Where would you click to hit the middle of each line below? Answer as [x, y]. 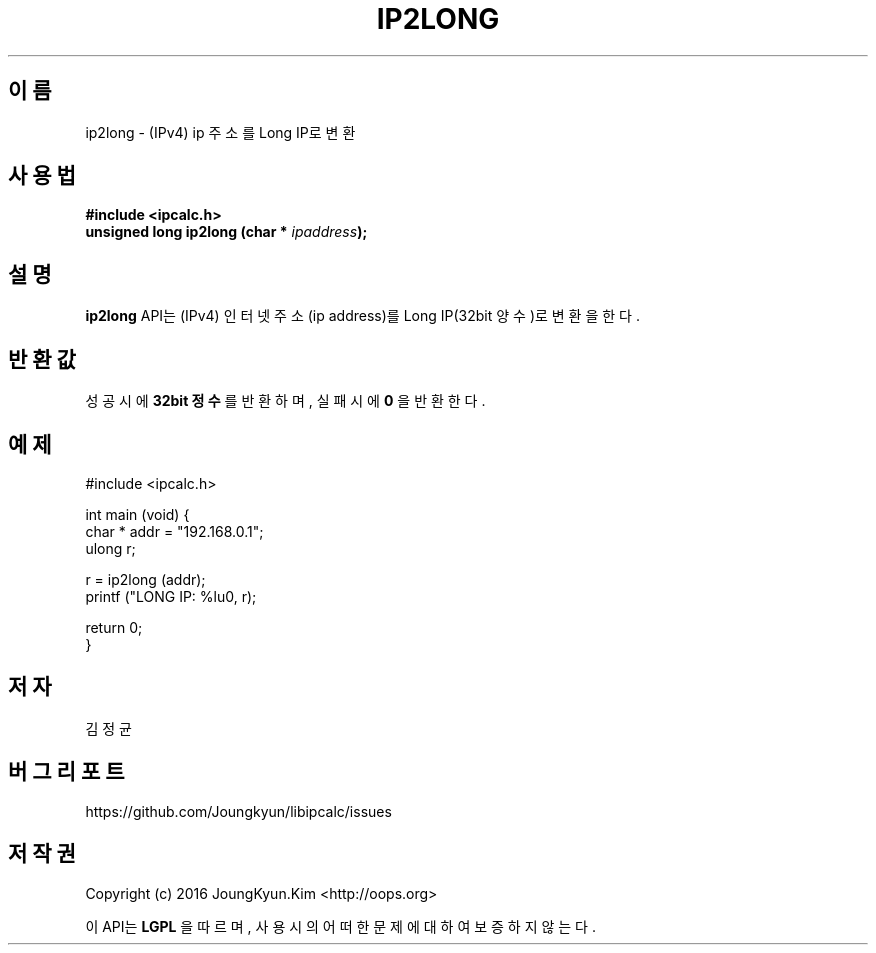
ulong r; [110, 548]
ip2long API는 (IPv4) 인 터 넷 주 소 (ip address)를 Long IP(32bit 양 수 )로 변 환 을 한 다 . [362, 316]
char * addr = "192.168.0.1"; [174, 531]
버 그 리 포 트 [66, 772]
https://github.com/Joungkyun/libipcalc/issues [238, 811]
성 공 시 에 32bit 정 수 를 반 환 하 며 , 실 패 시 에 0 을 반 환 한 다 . [285, 401]
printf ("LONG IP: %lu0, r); [171, 596]
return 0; [114, 627]
